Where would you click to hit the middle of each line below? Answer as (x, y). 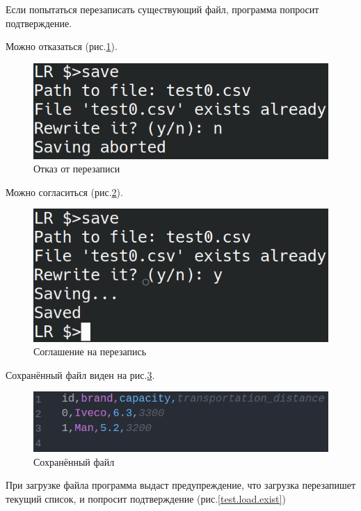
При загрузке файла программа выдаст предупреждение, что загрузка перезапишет (181, 485)
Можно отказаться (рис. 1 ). (62, 46)
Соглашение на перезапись (90, 351)
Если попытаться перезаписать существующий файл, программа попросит (162, 9)
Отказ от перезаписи (77, 169)
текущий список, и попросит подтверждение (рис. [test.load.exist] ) (146, 499)
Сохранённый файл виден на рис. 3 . (80, 374)
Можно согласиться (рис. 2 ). (64, 192)
